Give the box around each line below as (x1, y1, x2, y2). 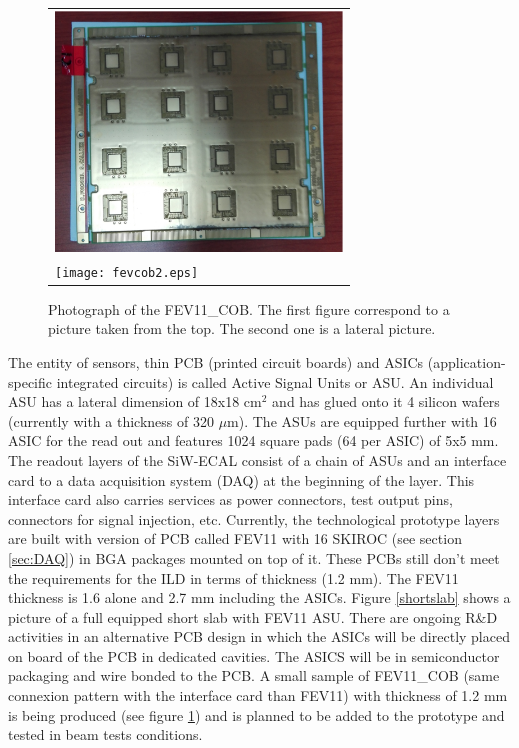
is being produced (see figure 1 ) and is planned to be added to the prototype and (8, 704, 505, 725)
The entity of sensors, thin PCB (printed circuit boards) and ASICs (8, 351, 424, 372)
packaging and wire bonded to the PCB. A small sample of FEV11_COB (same (8, 665, 500, 686)
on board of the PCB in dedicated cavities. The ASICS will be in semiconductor (8, 645, 500, 666)
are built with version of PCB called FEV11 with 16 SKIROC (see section (8, 528, 462, 549)
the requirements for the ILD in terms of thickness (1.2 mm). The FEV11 (8, 567, 459, 588)
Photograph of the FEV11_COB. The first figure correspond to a (48, 298, 450, 319)
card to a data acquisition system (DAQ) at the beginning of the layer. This (8, 469, 475, 490)
